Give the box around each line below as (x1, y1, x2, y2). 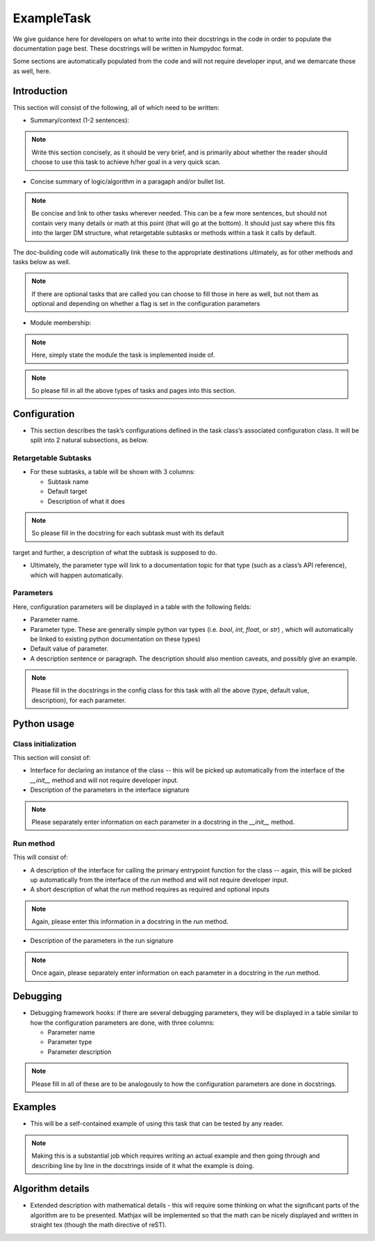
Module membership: (30, 318, 92, 327)
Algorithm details (12, 1183, 90, 1195)
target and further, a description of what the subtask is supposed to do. (12, 548, 217, 556)
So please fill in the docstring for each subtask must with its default (31, 529, 225, 537)
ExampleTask (12, 10, 92, 26)
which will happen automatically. (30, 571, 124, 579)
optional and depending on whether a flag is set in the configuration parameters (31, 300, 260, 308)
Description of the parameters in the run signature (30, 936, 174, 945)
